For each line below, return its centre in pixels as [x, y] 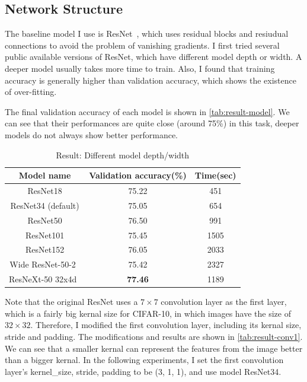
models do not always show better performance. [91, 134]
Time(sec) [215, 175]
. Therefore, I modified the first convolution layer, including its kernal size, [166, 325]
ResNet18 [45, 190]
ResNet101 [45, 235]
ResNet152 [45, 249]
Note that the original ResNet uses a [71, 302]
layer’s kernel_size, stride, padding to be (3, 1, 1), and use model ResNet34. [143, 371]
